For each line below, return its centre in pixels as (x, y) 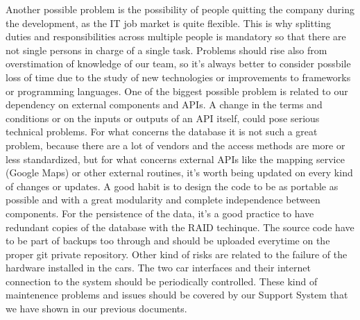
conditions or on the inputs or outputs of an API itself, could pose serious (163, 118)
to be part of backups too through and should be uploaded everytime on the (168, 241)
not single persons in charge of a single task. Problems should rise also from (166, 50)
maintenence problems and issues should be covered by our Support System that (177, 295)
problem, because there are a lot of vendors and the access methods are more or (175, 145)
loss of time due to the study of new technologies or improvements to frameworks (178, 77)
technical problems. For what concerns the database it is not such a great (162, 132)
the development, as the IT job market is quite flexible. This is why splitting (169, 23)
